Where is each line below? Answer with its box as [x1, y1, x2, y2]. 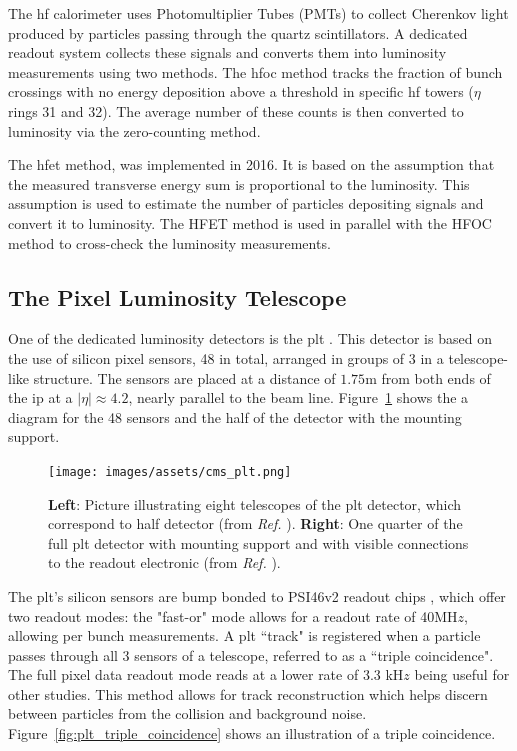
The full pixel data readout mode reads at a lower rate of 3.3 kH [8, 664, 404, 685]
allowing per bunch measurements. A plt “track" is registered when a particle [8, 625, 481, 646]
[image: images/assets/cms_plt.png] [48, 464, 292, 479]
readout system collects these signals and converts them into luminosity [8, 42, 447, 63]
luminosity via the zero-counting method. [8, 120, 261, 141]
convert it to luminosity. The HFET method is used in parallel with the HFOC [8, 212, 492, 233]
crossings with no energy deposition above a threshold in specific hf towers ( [8, 81, 474, 102]
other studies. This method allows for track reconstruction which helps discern [8, 683, 488, 704]
